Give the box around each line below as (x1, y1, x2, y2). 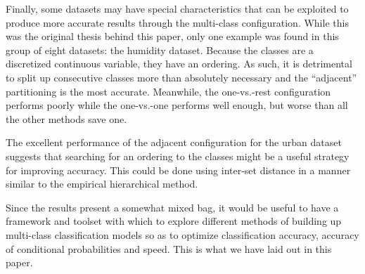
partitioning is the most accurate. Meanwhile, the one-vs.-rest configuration (6, 84, 331, 98)
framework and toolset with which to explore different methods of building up (6, 214, 342, 228)
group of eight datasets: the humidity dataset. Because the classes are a (6, 42, 314, 57)
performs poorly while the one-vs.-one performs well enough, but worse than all (6, 98, 348, 112)
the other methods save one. (6, 111, 127, 126)
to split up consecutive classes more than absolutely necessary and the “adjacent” (6, 70, 357, 84)
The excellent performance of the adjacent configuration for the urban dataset (6, 135, 342, 150)
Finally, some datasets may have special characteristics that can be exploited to (6, 1, 349, 15)
